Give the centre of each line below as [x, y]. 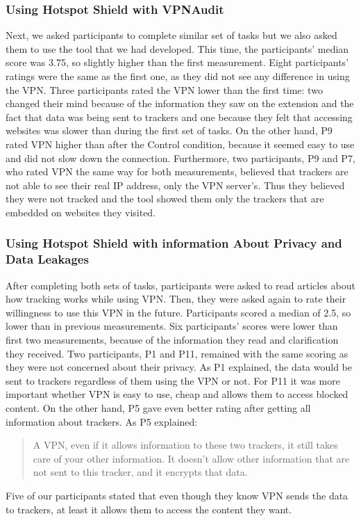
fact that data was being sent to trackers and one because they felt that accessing [179, 117]
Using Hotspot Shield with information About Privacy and [174, 243]
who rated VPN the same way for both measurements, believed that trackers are [177, 171]
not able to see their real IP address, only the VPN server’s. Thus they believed [175, 185]
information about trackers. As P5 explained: [102, 421]
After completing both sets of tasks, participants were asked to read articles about [180, 285]
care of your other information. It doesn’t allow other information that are [191, 458]
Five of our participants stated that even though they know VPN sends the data [177, 495]
